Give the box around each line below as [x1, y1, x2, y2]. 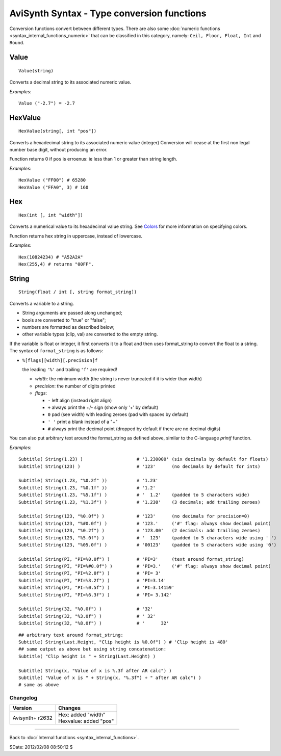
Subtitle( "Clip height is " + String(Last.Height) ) [18, 653, 156, 659]
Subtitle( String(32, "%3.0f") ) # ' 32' [18, 613, 156, 619]
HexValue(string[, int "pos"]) [18, 128, 97, 134]
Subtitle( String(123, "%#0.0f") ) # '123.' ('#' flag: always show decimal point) [18, 520, 271, 526]
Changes [58, 705, 81, 712]
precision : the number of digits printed [35, 383, 116, 389]
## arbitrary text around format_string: [18, 632, 123, 638]
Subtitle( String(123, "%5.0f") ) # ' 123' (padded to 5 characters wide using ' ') [18, 535, 277, 540]
